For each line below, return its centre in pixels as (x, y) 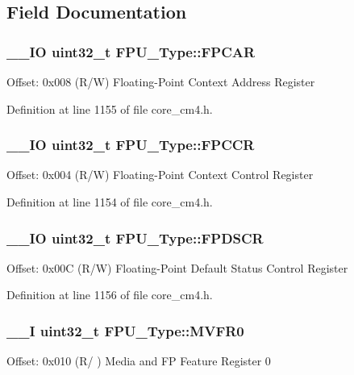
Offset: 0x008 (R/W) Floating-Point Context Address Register (161, 81)
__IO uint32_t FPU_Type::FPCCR (131, 145)
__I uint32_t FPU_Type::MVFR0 (125, 330)
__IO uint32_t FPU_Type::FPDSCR (135, 237)
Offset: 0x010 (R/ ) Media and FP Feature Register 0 (139, 361)
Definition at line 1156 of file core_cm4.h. (110, 295)
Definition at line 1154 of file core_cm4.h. (110, 202)
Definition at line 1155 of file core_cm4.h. (110, 108)
